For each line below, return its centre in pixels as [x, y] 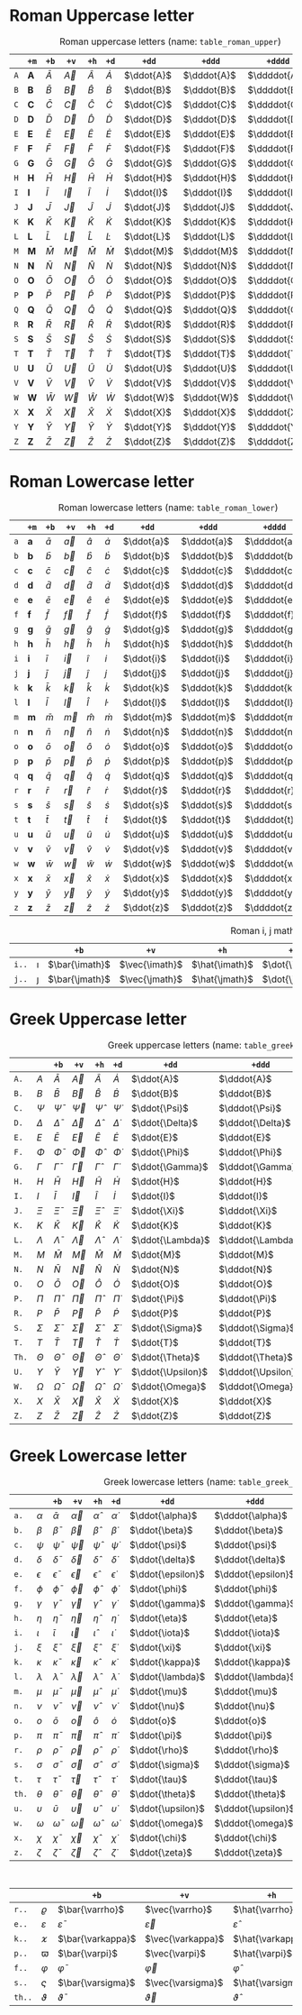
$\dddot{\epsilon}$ [254, 1574]
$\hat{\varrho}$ [266, 1910]
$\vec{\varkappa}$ [185, 1938]
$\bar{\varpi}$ [88, 1953]
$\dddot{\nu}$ [245, 1706]
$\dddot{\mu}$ [246, 1691]
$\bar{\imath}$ [79, 964]
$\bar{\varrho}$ [91, 1910]
